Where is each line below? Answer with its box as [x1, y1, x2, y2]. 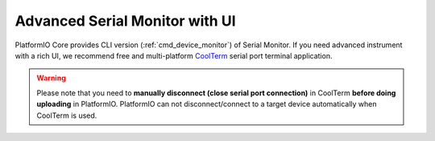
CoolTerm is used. [36, 111, 97, 120]
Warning [36, 73, 66, 83]
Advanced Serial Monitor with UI [14, 12, 237, 30]
